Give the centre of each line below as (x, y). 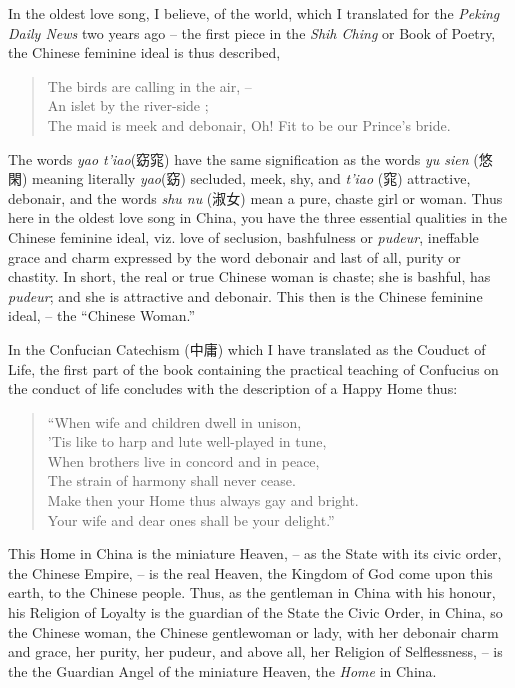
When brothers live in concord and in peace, (183, 460)
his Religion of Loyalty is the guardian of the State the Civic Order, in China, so (255, 612)
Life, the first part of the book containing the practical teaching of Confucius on (253, 368)
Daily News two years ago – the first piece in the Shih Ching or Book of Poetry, (252, 32)
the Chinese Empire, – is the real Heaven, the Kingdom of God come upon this (250, 572)
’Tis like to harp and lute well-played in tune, (187, 441)
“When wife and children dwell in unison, (174, 421)
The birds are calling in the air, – (149, 85)
